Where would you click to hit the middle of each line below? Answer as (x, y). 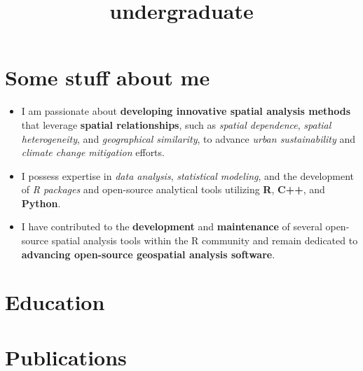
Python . (41, 203)
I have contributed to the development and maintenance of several (172, 226)
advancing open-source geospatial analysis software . (148, 254)
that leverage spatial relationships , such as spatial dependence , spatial (176, 124)
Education (55, 302)
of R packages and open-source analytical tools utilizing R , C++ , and (173, 189)
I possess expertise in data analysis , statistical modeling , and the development (188, 175)
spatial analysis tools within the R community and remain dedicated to (205, 240)
